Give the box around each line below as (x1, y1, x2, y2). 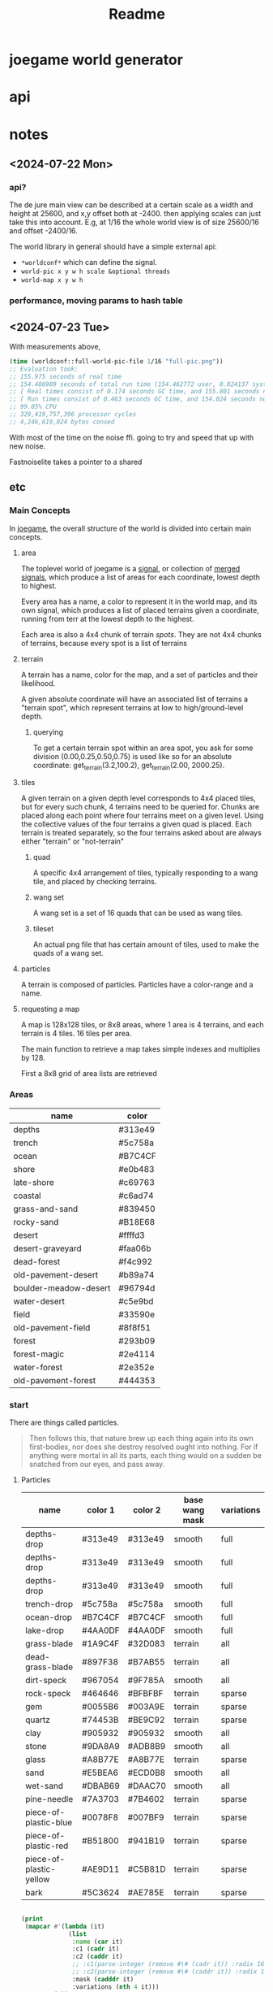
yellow (24, 1873, 50, 1885)
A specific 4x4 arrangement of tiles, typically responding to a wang (32, 868, 258, 878)
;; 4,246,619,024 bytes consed (9, 418, 115, 426)
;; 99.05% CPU (9, 403, 58, 411)
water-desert (13, 1295, 66, 1307)
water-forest (13, 1361, 63, 1373)
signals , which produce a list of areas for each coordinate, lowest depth (20, 572, 260, 582)
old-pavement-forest (13, 1374, 96, 1386)
